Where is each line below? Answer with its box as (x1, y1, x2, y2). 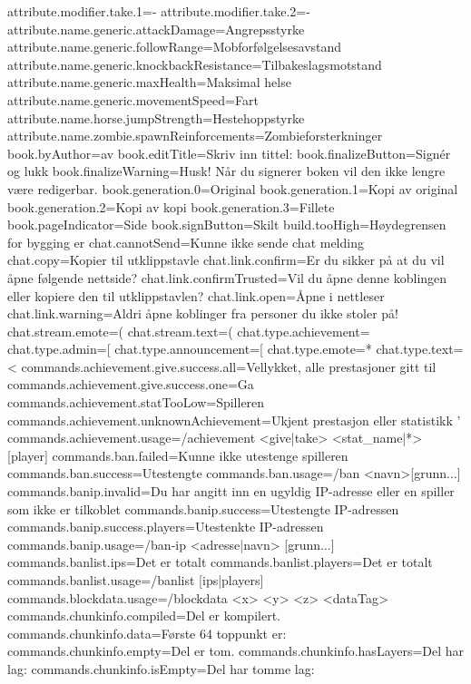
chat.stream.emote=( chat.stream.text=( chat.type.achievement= (7, 321, 370, 340)
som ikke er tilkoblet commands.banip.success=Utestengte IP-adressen (7, 499, 399, 518)
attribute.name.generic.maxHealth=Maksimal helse (7, 73, 291, 92)
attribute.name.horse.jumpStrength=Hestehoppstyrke (7, 108, 305, 127)
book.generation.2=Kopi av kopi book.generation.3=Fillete (7, 197, 335, 216)
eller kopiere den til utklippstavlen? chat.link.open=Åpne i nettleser (7, 286, 385, 305)
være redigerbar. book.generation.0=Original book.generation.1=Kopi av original (7, 179, 458, 198)
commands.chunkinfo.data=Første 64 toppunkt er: (7, 623, 287, 642)
